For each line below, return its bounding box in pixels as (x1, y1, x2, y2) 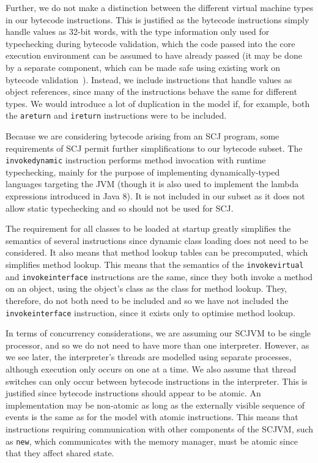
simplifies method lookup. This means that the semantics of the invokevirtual (6, 258, 304, 270)
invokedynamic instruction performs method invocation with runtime (6, 154, 266, 166)
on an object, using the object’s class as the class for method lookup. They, (6, 282, 287, 295)
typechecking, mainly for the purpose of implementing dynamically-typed (6, 165, 280, 178)
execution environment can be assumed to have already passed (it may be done (6, 49, 302, 62)
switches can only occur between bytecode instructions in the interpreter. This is (6, 374, 308, 387)
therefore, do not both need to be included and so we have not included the (6, 294, 289, 306)
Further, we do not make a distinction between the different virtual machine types (6, 1, 314, 13)
